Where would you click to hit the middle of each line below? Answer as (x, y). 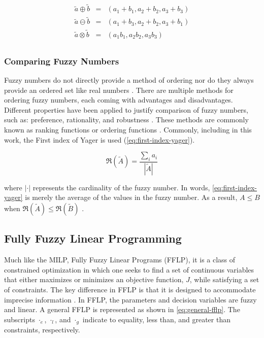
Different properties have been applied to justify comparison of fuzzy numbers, (126, 109)
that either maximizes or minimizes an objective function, (94, 279)
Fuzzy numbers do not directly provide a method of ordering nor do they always (129, 80)
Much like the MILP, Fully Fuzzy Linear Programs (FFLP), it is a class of (120, 260)
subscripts (20, 319)
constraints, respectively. (42, 330)
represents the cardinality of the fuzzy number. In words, (121, 187)
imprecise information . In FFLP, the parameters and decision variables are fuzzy (130, 299)
